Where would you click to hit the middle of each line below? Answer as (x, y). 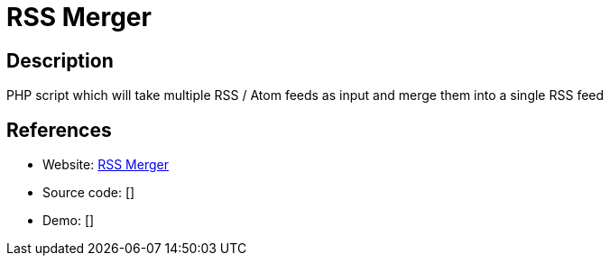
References (59, 130)
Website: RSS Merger (106, 165)
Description (60, 60)
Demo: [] (69, 221)
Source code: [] (89, 193)
